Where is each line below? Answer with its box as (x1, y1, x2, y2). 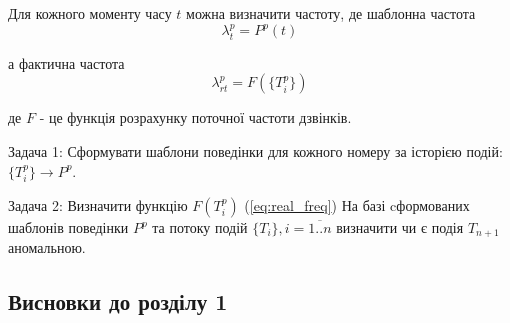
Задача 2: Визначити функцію (8, 195, 188, 216)
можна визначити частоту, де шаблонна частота (186, 3, 476, 23)
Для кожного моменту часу (8, 3, 172, 23)
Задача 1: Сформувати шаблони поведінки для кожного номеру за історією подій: (8, 141, 503, 162)
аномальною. (8, 237, 86, 258)
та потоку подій (152, 217, 248, 238)
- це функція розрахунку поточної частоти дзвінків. (39, 107, 352, 128)
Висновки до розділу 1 (8, 286, 228, 317)
